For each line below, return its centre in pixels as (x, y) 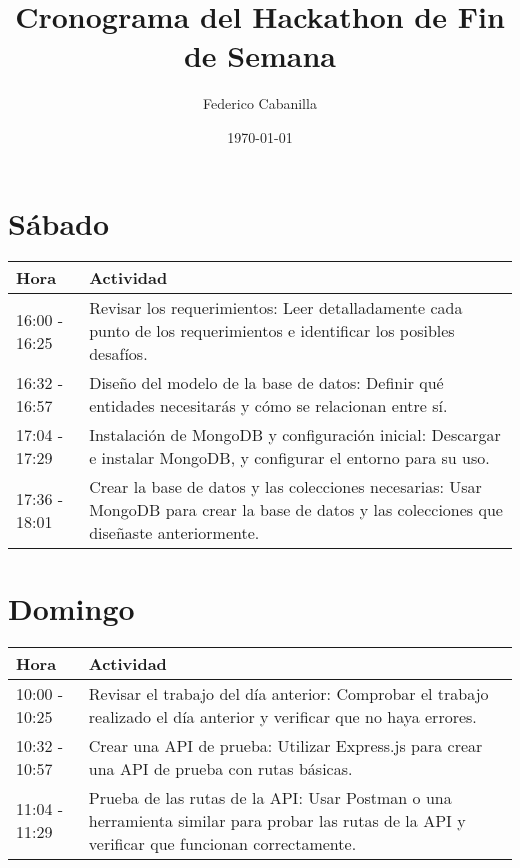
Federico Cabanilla (260, 103)
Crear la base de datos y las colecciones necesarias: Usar (285, 487)
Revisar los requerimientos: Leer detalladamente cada (276, 308)
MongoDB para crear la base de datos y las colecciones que (296, 510)
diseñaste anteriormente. (174, 533)
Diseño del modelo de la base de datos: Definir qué (266, 383)
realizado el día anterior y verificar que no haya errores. (282, 716)
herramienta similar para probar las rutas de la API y (277, 820)
